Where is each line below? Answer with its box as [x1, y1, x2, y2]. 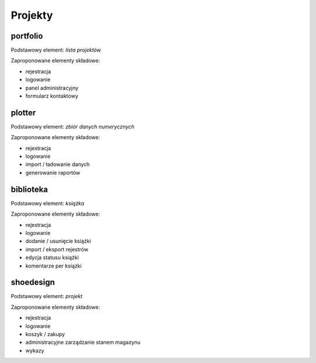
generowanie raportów [25, 169, 81, 176]
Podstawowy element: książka [11, 199, 85, 207]
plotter [11, 108, 36, 117]
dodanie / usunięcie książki [25, 237, 91, 245]
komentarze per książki [25, 262, 82, 269]
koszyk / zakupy [25, 330, 66, 337]
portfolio [11, 31, 43, 41]
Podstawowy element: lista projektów [11, 47, 101, 54]
